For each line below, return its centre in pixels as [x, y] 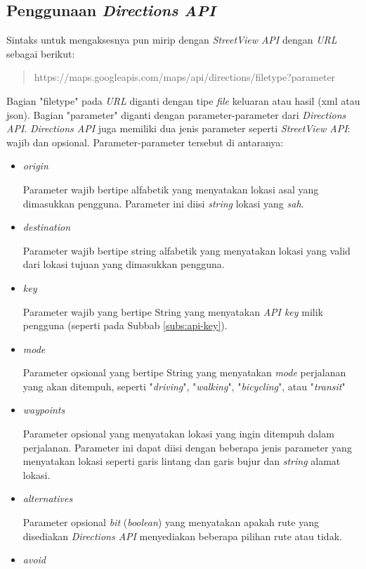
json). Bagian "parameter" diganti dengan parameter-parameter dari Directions [176, 114]
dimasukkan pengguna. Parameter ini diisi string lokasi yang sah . [163, 203]
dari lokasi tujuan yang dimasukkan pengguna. [124, 264]
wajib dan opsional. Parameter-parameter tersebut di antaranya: [145, 142]
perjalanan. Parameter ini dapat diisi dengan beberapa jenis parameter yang [187, 447]
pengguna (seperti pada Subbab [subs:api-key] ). [125, 325]
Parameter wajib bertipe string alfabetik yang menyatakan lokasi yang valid [187, 250]
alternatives [48, 498]
